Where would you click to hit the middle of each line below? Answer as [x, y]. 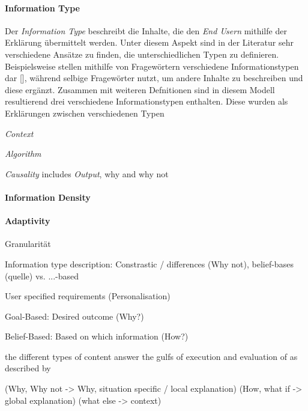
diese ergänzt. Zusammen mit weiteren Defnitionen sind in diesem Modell [140, 89]
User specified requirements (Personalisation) [88, 296]
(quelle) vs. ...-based [42, 276]
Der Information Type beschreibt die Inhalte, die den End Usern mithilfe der [146, 30]
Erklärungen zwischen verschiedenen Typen [85, 113]
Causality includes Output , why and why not [87, 173]
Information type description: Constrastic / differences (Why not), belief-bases [149, 263]
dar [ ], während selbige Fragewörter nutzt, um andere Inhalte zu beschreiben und [154, 78]
